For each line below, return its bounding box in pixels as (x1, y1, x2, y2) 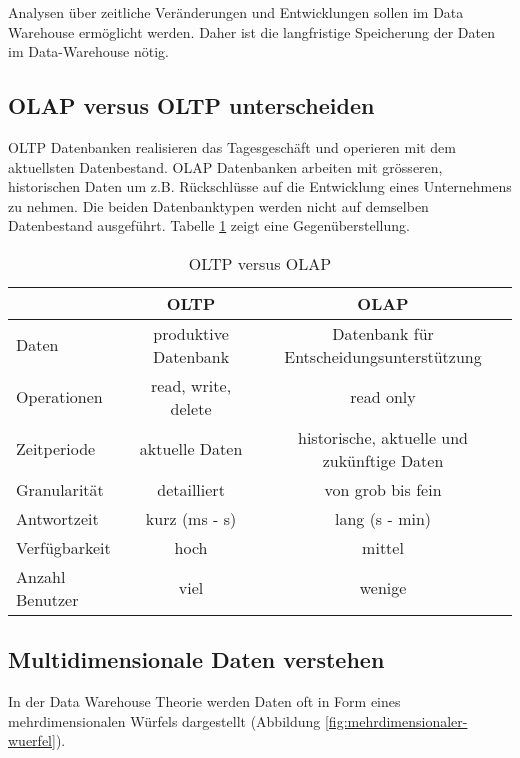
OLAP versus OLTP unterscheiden (8, 90, 375, 121)
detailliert (157, 477, 225, 501)
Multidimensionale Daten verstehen (8, 644, 385, 675)
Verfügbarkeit (16, 535, 111, 559)
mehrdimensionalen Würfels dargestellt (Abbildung (8, 710, 321, 731)
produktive (153, 321, 229, 345)
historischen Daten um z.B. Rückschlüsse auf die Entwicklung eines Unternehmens (8, 176, 512, 197)
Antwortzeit (16, 506, 99, 530)
